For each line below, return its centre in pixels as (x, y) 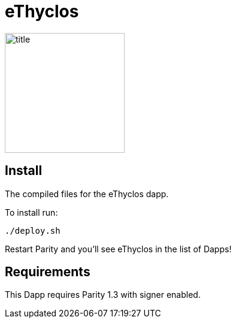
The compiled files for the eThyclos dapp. (87, 194)
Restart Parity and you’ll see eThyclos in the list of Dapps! (118, 249)
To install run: (31, 212)
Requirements (48, 272)
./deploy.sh (33, 230)
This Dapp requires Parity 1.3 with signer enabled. (103, 295)
